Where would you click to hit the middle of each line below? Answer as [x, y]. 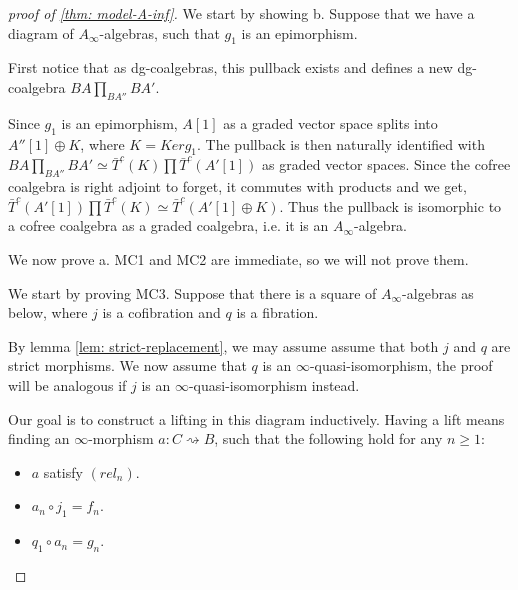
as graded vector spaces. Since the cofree [386, 164]
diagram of [41, 32]
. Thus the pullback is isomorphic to [390, 205]
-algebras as [438, 292]
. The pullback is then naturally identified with [341, 143]
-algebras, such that [159, 32]
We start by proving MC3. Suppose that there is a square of [192, 292]
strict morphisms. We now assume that [127, 365]
